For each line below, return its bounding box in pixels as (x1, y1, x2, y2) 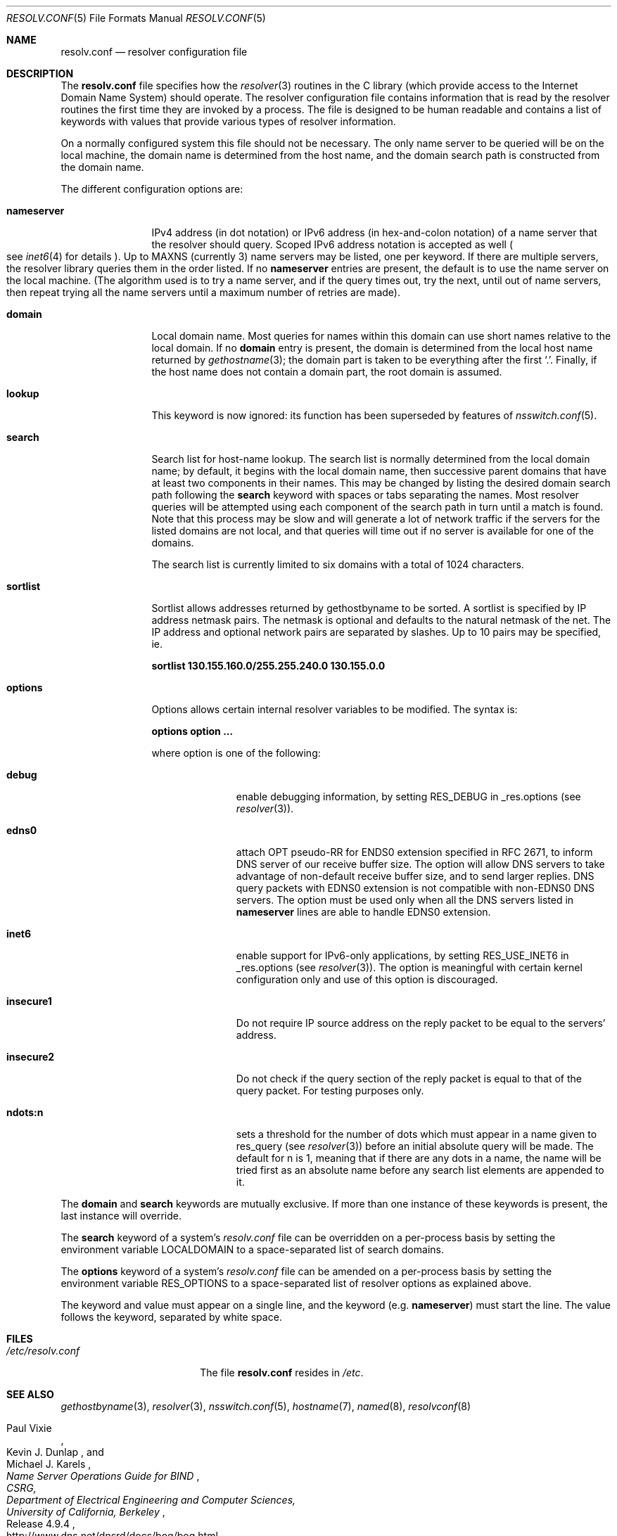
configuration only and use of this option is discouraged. (236, 973, 498, 985)
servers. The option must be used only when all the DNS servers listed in (236, 894, 574, 906)
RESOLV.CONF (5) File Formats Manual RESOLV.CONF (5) (6, 12, 266, 24)
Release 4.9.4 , (6, 1518, 75, 1530)
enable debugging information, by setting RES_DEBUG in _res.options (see (236, 791, 581, 802)
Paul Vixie (6, 1422, 52, 1434)
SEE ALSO (6, 1388, 54, 1400)
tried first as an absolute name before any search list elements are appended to (236, 1164, 604, 1176)
